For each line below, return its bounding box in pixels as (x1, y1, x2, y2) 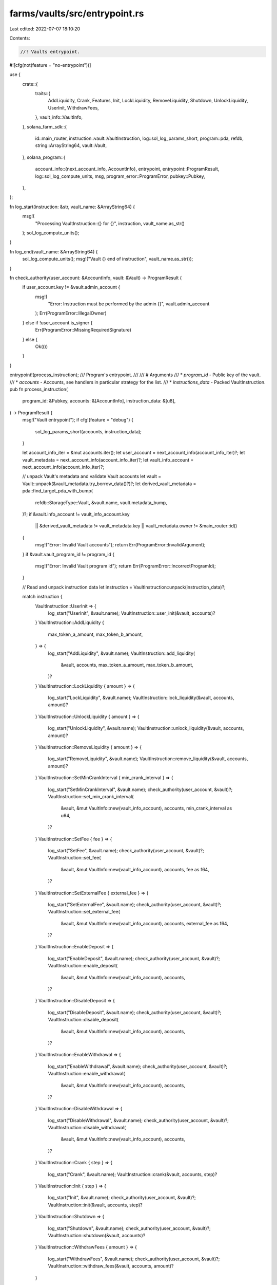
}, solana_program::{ (22, 154, 66, 160)
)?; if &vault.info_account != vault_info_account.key (22, 511, 130, 518)
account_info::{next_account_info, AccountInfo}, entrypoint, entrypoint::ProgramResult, (35, 166, 220, 172)
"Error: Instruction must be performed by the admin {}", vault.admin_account (48, 301, 210, 307)
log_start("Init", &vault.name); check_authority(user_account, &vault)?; (48, 1195, 196, 1201)
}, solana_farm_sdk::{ (22, 123, 67, 130)
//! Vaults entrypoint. (20, 49, 81, 54)
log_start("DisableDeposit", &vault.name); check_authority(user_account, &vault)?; (48, 1009, 222, 1015)
